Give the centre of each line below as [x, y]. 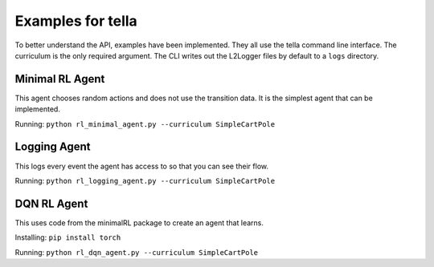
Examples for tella [76, 21]
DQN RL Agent [51, 203]
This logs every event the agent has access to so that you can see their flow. [142, 166]
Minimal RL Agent [60, 79]
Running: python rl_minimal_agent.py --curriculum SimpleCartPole [145, 123]
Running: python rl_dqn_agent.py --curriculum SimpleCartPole [137, 252]
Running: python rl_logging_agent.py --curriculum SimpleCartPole [145, 180]
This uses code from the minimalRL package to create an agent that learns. [139, 222]
